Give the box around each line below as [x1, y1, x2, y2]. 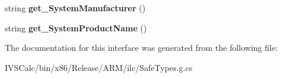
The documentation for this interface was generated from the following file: [5, 41, 278, 54]
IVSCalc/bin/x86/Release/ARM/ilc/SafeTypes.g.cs [5, 61, 193, 73]
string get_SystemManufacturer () [5, 2, 146, 14]
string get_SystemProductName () [5, 21, 147, 34]
